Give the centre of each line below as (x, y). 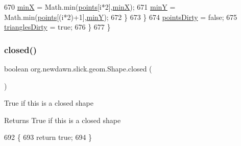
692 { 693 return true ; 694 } (48, 137)
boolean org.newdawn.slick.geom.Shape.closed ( (78, 68)
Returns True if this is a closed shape (63, 120)
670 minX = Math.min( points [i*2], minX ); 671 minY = (90, 7)
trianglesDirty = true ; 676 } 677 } (57, 27)
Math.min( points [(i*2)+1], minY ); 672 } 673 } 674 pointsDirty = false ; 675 (121, 17)
